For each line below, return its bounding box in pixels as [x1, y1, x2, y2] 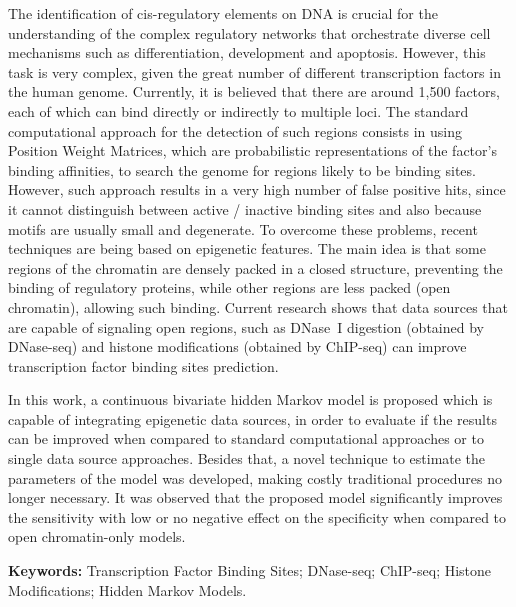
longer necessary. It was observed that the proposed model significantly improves [8, 487, 503, 508]
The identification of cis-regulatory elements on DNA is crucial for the [8, 3, 438, 23]
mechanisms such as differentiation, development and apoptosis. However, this [8, 42, 486, 63]
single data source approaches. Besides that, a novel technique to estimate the [8, 448, 486, 469]
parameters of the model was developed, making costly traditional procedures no [8, 467, 503, 488]
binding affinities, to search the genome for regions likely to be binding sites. [8, 159, 476, 180]
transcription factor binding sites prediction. [8, 355, 279, 376]
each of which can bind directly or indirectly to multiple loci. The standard [8, 100, 469, 121]
